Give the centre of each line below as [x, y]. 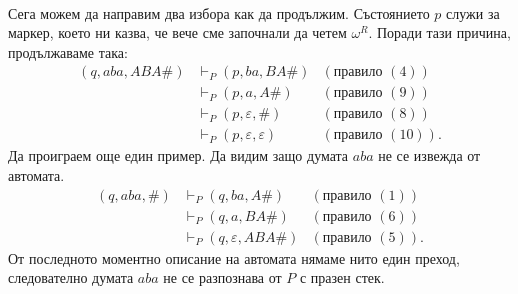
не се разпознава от [222, 277]
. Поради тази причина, [439, 32]
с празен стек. [342, 277]
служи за [473, 12]
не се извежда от [429, 155]
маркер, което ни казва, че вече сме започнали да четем [177, 32]
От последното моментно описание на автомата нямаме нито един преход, [234, 257]
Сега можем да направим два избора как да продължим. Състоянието [219, 12]
